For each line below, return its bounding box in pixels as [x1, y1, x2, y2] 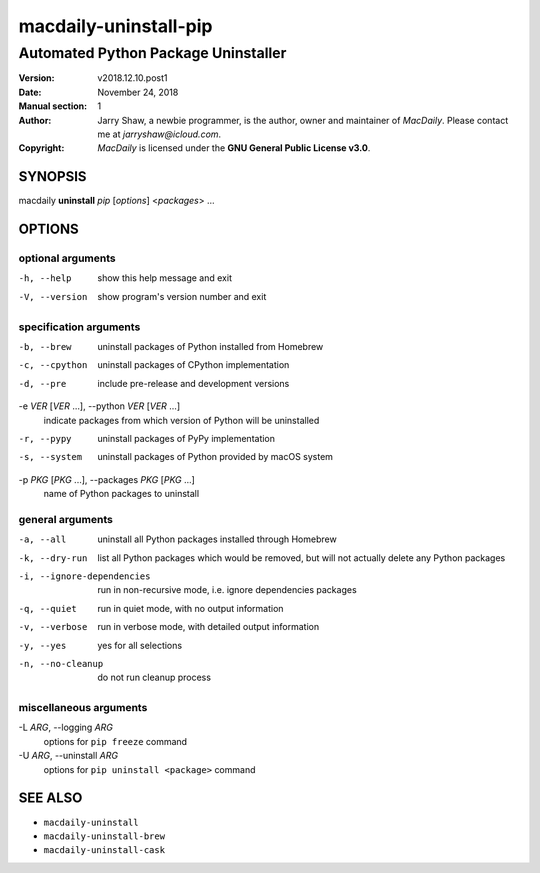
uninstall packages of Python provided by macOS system [97, 451, 334, 463]
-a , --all [18, 534, 67, 545]
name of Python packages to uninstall [43, 488, 200, 500]
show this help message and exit [97, 272, 232, 284]
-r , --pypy [18, 433, 72, 444]
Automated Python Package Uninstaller [18, 44, 287, 62]
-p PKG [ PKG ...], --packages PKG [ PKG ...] [18, 473, 195, 485]
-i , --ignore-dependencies [18, 570, 151, 582]
